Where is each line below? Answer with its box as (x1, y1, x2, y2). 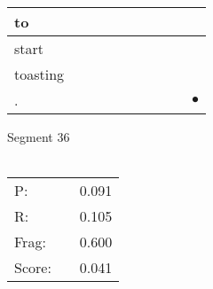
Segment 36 (7, 128, 70, 145)
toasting (14, 64, 65, 84)
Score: (14, 257, 51, 278)
